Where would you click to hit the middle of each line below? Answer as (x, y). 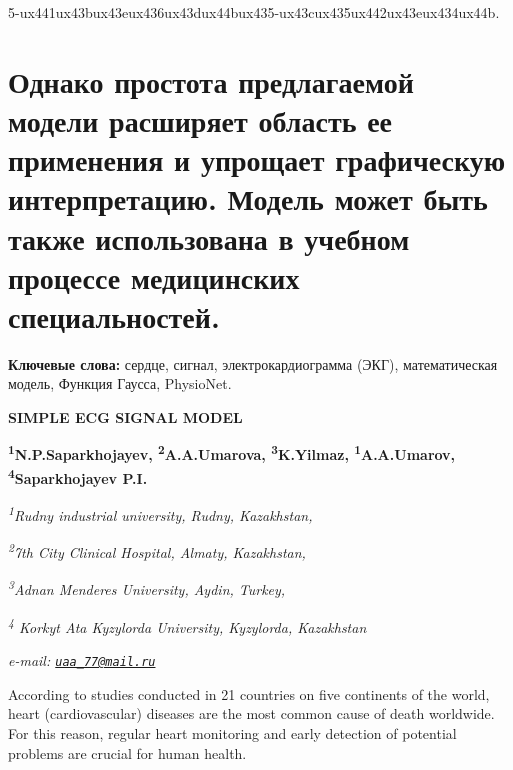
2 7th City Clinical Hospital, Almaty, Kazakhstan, (157, 551)
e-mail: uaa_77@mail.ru (82, 660)
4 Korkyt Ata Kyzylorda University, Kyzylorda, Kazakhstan (187, 625)
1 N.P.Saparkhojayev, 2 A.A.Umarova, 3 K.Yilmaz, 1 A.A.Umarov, (232, 453)
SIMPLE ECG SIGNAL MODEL (125, 417)
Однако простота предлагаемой (211, 80)
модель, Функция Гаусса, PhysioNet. (120, 383)
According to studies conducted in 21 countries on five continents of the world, (249, 693)
